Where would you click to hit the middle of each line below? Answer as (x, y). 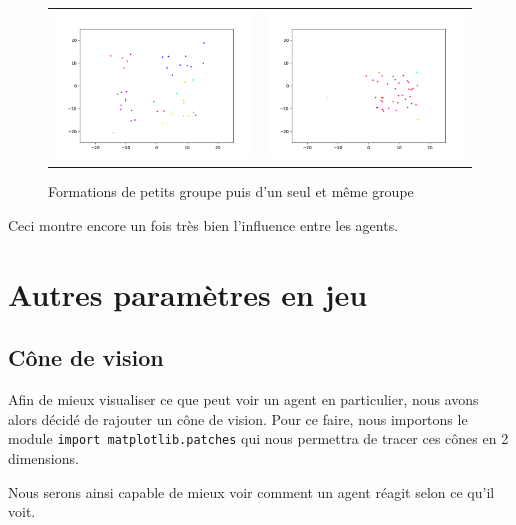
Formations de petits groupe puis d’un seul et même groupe (231, 191)
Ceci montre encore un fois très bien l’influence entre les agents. (203, 224)
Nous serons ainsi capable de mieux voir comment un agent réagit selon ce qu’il (251, 491)
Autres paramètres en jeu (188, 293)
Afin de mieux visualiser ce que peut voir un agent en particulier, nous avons (243, 399)
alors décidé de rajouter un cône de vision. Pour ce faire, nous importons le (238, 418)
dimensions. (43, 457)
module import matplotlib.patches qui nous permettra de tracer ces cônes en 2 (258, 438)
